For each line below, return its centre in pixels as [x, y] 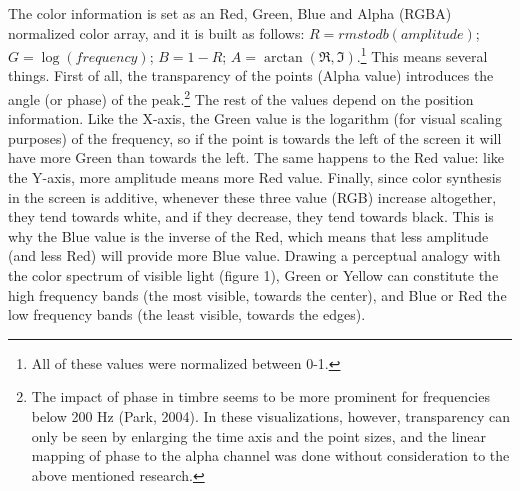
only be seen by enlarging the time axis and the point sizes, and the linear [259, 435]
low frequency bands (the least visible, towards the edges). [187, 314]
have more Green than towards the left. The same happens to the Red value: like [256, 157]
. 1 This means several [422, 54]
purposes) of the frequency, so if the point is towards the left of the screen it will [255, 137]
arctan [283, 57]
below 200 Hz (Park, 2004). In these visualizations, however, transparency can [270, 416]
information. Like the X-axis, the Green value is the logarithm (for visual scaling [255, 118]
